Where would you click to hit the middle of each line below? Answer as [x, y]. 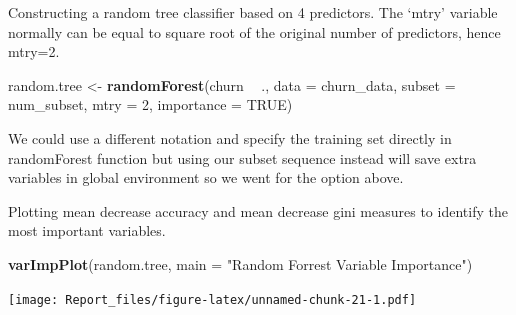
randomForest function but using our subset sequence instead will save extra [242, 157]
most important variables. [87, 230]
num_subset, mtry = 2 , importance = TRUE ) [150, 104]
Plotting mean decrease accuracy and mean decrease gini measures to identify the [258, 210]
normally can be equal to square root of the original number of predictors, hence [254, 31]
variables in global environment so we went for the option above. [206, 177]
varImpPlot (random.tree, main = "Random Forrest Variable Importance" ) [240, 263]
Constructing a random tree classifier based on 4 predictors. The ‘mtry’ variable [253, 12]
